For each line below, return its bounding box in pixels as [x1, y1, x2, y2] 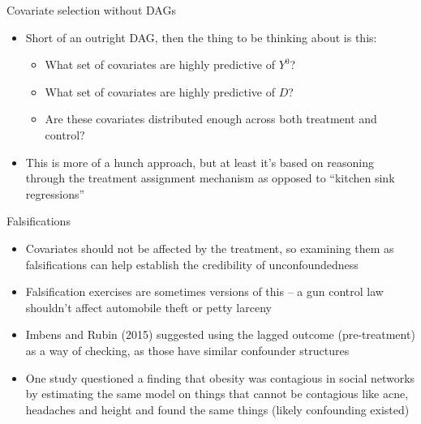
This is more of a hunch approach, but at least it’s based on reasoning [25, 153, 374, 170]
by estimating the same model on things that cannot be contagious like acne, [25, 385, 409, 402]
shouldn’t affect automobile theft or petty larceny [25, 298, 272, 315]
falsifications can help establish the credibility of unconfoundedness [25, 255, 359, 272]
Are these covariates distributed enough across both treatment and [45, 110, 377, 127]
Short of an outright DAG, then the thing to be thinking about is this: [25, 28, 377, 45]
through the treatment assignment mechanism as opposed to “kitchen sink [25, 169, 395, 186]
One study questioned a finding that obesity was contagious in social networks [25, 369, 415, 386]
